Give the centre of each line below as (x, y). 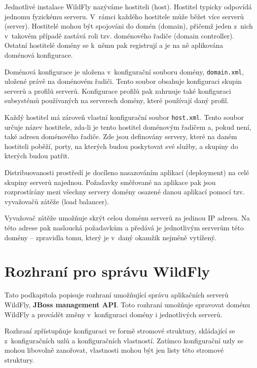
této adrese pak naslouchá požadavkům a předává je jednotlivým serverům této (124, 227)
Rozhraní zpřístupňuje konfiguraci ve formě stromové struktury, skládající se (120, 331)
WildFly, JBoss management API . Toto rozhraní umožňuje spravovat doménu (127, 304)
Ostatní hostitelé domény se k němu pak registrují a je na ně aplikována (114, 45)
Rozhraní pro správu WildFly (107, 271)
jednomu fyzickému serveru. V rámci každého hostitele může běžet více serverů (124, 16)
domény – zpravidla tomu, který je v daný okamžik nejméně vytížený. (110, 237)
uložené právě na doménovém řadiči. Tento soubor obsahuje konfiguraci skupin (123, 81)
